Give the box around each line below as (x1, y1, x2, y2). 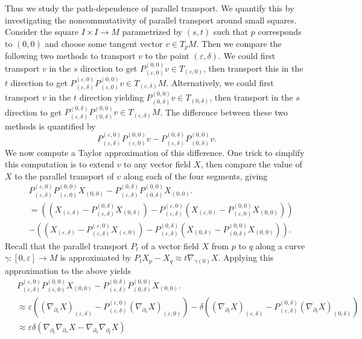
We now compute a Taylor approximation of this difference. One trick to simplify (5, 146, 305, 158)
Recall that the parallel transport (5, 239, 128, 252)
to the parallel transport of (14, 169, 114, 182)
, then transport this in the (203, 61, 303, 74)
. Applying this (218, 251, 274, 264)
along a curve (255, 239, 305, 252)
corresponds (258, 25, 302, 38)
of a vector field (141, 239, 199, 252)
